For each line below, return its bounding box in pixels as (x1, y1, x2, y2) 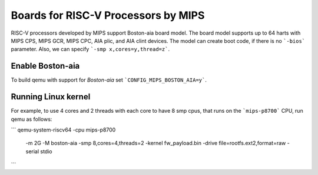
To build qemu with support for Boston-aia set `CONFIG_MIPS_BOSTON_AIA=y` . (11, 76, 207, 83)
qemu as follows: (11, 115, 52, 123)
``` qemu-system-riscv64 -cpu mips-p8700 (11, 126, 116, 133)
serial (25, 147, 39, 155)
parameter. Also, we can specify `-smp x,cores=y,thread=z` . (11, 46, 170, 53)
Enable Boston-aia (11, 61, 80, 71)
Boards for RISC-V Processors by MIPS (11, 9, 205, 22)
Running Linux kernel (11, 92, 91, 102)
